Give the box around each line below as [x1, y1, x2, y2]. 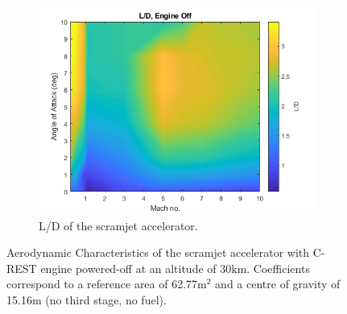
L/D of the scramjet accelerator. [39, 217, 198, 233]
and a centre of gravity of [215, 275, 341, 292]
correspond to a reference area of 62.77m [6, 275, 207, 292]
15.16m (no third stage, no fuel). [6, 291, 167, 308]
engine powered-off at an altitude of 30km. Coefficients [40, 259, 310, 276]
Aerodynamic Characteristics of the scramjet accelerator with [6, 244, 310, 261]
